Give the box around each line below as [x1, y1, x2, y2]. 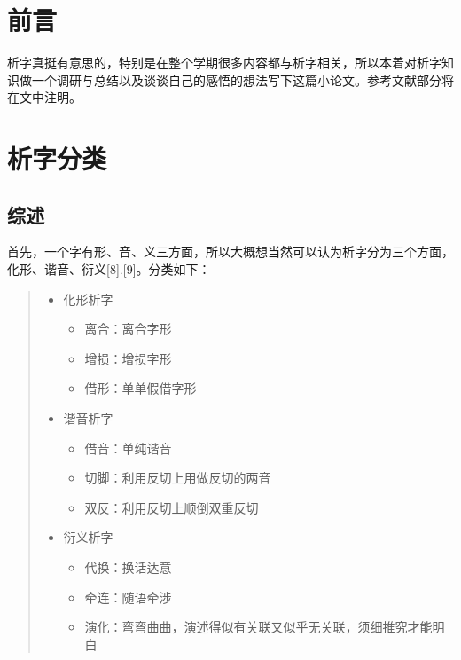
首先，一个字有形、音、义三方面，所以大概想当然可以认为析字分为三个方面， [7, 242, 454, 261]
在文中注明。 [7, 88, 82, 106]
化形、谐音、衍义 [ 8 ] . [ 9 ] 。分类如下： [7, 260, 211, 279]
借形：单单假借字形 [84, 379, 197, 397]
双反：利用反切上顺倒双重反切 [84, 498, 259, 516]
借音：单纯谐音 [84, 438, 172, 457]
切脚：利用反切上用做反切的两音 [84, 468, 271, 487]
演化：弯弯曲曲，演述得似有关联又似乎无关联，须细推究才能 [84, 617, 433, 636]
